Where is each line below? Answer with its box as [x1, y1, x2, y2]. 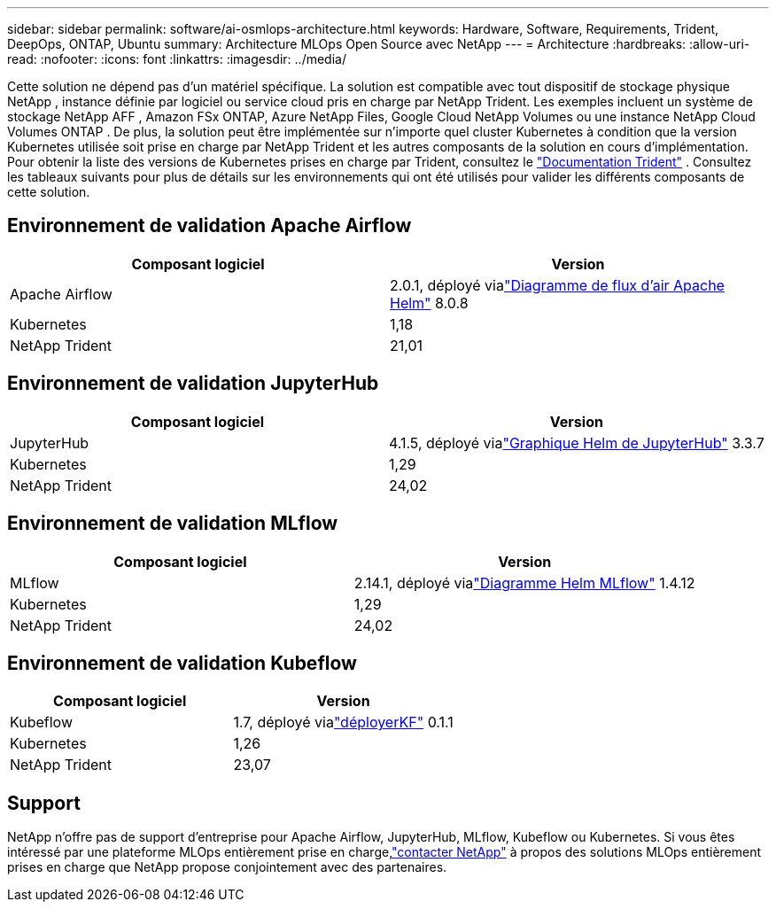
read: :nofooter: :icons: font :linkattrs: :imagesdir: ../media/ [7, 51, 346, 66]
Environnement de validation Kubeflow [7, 651, 357, 674]
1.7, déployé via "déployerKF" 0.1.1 [233, 713, 454, 732]
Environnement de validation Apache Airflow [7, 214, 412, 237]
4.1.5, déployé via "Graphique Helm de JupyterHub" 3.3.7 [388, 433, 764, 452]
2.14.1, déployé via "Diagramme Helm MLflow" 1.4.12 [353, 573, 695, 592]
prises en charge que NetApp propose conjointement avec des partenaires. [7, 859, 447, 875]
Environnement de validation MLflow [7, 512, 338, 535]
